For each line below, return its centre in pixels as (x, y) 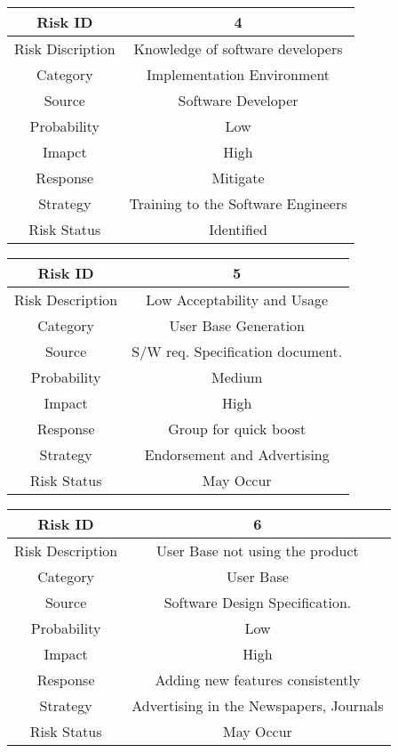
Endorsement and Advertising (237, 454)
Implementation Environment (239, 74)
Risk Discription (65, 49)
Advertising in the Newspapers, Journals (258, 705)
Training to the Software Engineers (238, 203)
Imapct (64, 152)
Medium (237, 377)
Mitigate (238, 178)
